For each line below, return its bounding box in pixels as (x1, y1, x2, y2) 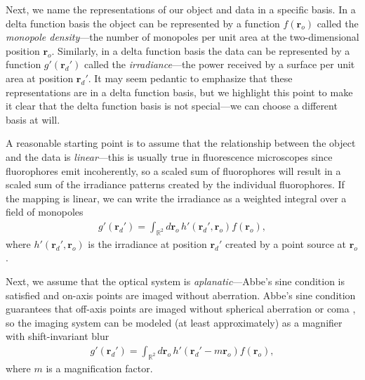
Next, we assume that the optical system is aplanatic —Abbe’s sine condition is (6, 273, 345, 288)
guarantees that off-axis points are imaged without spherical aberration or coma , (6, 301, 356, 316)
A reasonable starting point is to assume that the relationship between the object (6, 136, 356, 150)
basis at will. (6, 112, 60, 126)
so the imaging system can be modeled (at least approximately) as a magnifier (6, 315, 343, 329)
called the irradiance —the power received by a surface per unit (84, 57, 355, 72)
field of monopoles (6, 204, 84, 219)
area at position (6, 70, 74, 85)
